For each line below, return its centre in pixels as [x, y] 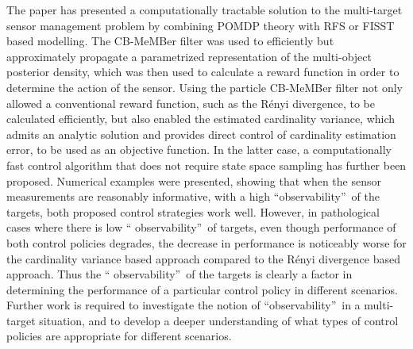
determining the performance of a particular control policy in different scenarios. [202, 289]
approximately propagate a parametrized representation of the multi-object [189, 56]
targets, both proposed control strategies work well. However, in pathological [193, 211]
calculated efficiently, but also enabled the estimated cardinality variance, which [201, 119]
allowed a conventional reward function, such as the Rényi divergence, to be [191, 103]
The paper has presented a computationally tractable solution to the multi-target [205, 10]
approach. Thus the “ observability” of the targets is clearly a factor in [179, 274]
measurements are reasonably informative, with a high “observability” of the [193, 196]
